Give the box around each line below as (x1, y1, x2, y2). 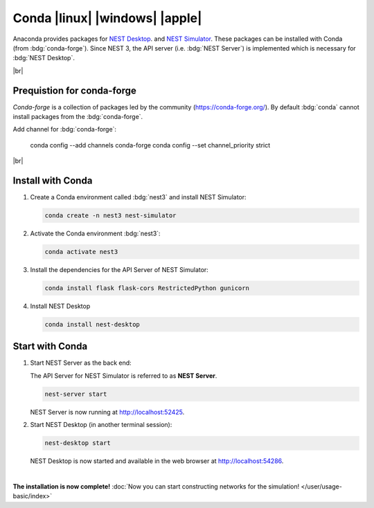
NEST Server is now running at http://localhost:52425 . (30, 408, 185, 416)
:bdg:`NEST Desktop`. (12, 54, 75, 62)
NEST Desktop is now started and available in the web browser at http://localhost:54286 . (30, 457, 284, 465)
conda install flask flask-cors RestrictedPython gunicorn (44, 284, 249, 292)
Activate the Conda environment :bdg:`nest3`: (30, 229, 161, 238)
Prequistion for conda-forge (12, 84, 136, 96)
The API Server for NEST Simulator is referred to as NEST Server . (30, 371, 217, 380)
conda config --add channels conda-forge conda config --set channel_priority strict (30, 140, 271, 149)
